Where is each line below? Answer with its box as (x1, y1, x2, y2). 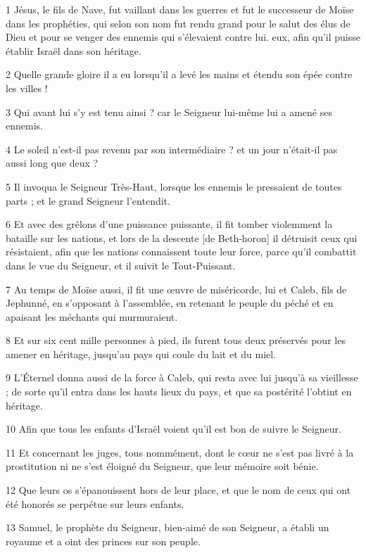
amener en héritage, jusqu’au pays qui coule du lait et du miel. (6, 346, 277, 361)
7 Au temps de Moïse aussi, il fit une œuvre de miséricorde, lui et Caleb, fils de (6, 281, 347, 296)
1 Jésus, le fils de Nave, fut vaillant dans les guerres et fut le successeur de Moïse (6, 2, 354, 16)
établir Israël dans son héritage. (6, 43, 141, 58)
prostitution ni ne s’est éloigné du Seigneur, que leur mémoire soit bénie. (6, 459, 319, 473)
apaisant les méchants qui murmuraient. (6, 309, 178, 324)
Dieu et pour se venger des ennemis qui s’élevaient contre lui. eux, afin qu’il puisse (6, 30, 360, 44)
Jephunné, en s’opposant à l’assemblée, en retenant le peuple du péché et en (6, 295, 334, 310)
